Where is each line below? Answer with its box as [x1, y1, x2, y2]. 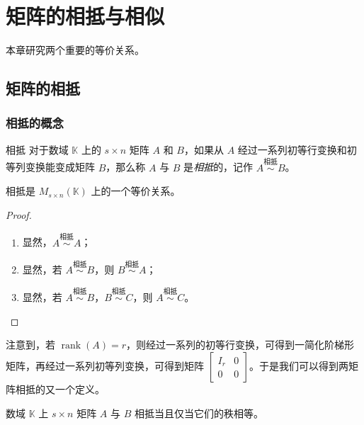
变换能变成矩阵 [25, 159, 95, 174]
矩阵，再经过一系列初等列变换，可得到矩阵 [6, 358, 204, 373]
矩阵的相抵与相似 [6, 1, 165, 30]
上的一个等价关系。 [91, 183, 181, 198]
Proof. [6, 207, 32, 222]
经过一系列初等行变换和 [237, 142, 347, 157]
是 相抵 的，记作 [183, 159, 254, 174]
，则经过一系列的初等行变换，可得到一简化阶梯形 [126, 337, 355, 352]
